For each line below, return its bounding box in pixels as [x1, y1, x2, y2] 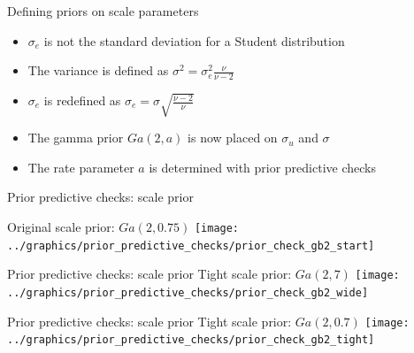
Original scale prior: [7, 218, 115, 236]
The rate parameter [27, 157, 134, 176]
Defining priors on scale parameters [7, 2, 199, 19]
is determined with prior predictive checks [149, 157, 376, 176]
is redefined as [43, 91, 121, 110]
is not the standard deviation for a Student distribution [43, 31, 345, 50]
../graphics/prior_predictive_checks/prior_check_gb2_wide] [7, 287, 369, 300]
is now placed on [188, 128, 278, 147]
